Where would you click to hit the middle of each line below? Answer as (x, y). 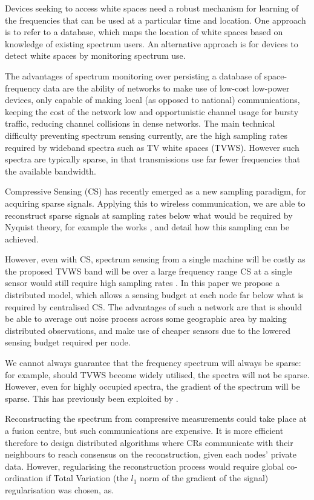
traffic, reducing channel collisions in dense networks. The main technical (140, 123)
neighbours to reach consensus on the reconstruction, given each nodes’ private (151, 454)
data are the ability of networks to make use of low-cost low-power (166, 88)
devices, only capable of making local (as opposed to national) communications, (152, 100)
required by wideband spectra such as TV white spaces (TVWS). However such (152, 147)
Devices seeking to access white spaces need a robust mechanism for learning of (152, 8)
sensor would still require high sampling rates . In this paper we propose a (142, 283)
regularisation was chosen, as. (60, 489)
